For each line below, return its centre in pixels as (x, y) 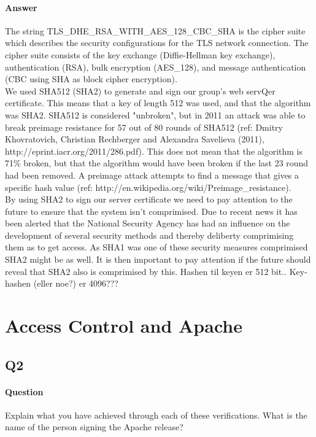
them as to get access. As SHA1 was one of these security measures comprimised (156, 247)
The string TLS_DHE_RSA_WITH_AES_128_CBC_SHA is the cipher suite (155, 30)
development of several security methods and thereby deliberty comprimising (149, 235)
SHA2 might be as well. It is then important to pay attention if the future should (158, 259)
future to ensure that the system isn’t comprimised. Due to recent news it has (151, 211)
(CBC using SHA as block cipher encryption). (91, 79)
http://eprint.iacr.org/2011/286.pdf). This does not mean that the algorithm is (154, 151)
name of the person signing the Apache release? (94, 427)
